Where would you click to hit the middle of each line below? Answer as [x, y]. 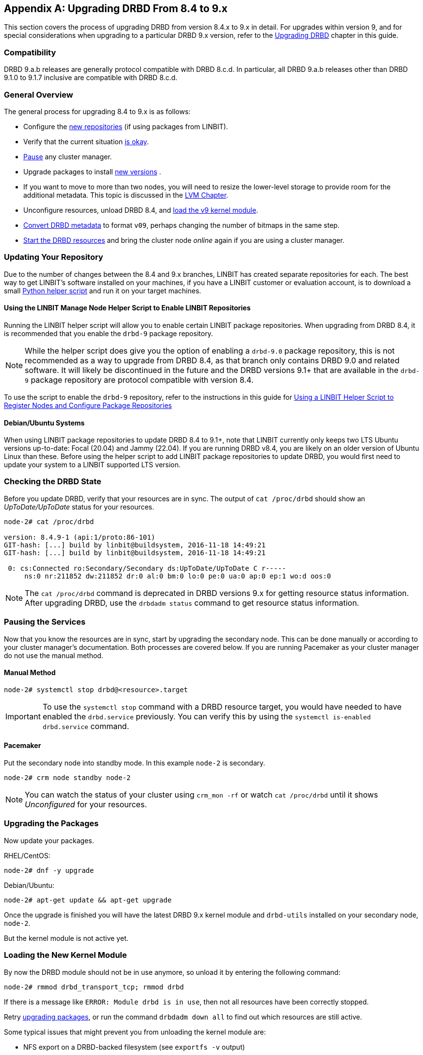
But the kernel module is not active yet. [66, 938]
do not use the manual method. [54, 655]
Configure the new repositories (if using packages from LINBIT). [126, 126]
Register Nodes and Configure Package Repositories [88, 405]
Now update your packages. [49, 840]
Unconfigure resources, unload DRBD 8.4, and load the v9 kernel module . [141, 210]
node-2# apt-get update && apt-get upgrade [88, 900]
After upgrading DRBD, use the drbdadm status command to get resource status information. [192, 603]
